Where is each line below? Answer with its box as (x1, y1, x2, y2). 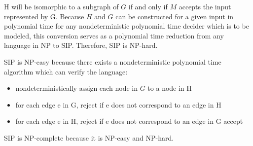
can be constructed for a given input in (115, 11, 234, 21)
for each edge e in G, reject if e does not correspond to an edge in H (15, 99, 221, 109)
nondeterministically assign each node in (15, 83, 138, 93)
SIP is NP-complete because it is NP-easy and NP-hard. (4, 132, 174, 143)
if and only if (128, 1, 168, 11)
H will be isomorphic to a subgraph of (4, 1, 119, 11)
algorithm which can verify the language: (4, 66, 128, 76)
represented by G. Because (4, 11, 84, 21)
